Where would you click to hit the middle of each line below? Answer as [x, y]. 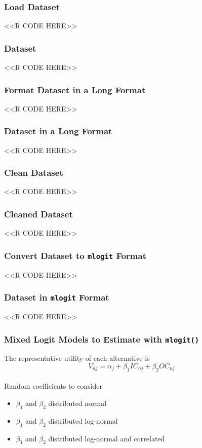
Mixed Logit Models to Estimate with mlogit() [102, 339]
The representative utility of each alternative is [77, 358]
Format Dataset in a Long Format [75, 89]
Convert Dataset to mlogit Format [75, 255]
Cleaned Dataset [38, 214]
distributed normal [77, 403]
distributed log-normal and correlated [107, 438]
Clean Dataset [34, 173]
